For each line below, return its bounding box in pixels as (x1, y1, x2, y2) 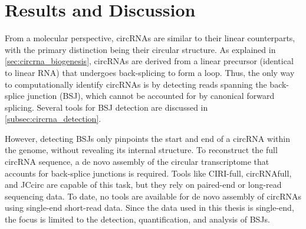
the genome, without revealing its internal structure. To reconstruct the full (5, 144, 278, 156)
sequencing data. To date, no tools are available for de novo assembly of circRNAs (5, 190, 302, 202)
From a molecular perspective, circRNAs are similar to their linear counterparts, (5, 32, 295, 44)
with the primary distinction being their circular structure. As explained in (5, 43, 276, 55)
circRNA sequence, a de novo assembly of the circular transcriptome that (5, 155, 269, 168)
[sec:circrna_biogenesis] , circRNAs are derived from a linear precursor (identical (5, 55, 294, 67)
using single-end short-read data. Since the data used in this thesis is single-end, (5, 201, 294, 214)
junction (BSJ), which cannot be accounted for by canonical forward (27, 89, 275, 102)
